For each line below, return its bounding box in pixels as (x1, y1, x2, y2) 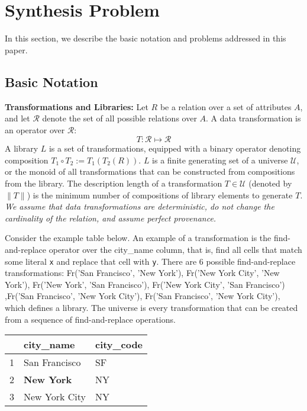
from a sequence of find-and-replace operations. (5, 313, 176, 325)
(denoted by (248, 177, 292, 190)
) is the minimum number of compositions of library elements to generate (27, 188, 293, 201)
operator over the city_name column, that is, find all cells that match (49, 243, 302, 256)
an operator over (5, 123, 65, 136)
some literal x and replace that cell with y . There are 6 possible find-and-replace (5, 255, 296, 267)
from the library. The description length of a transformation (5, 177, 222, 190)
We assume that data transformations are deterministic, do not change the (5, 200, 274, 213)
